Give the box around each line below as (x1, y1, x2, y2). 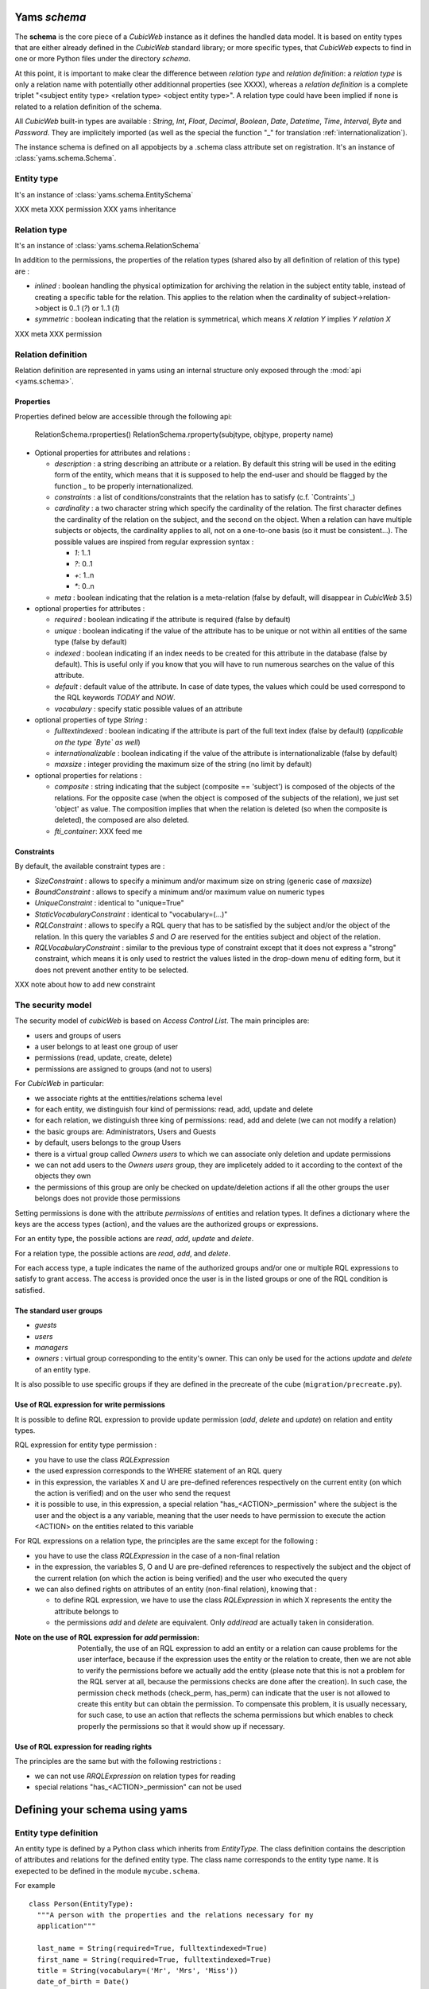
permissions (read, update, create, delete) (34, 1053, 172, 1062)
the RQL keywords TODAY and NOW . (54, 693, 176, 703)
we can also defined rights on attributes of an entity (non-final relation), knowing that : (34, 1584, 317, 1594)
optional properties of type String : (34, 714, 148, 724)
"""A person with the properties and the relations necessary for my (37, 1910, 314, 1920)
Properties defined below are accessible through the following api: (14, 411, 233, 421)
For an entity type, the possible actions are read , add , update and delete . (14, 1234, 254, 1244)
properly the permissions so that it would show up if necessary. (77, 1721, 285, 1730)
